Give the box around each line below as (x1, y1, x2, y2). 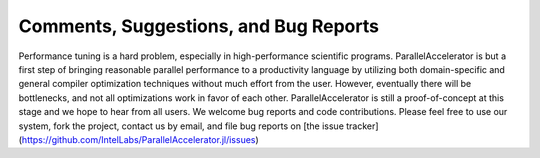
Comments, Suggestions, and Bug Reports (18, 15, 380, 37)
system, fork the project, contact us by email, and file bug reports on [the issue (18, 120, 345, 132)
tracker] (345, 120, 379, 132)
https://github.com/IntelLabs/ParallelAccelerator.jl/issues (21, 133, 256, 145)
